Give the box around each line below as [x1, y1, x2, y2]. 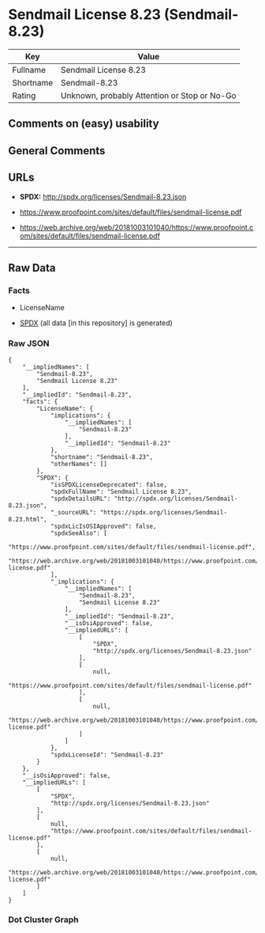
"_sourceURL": [50, 508, 97, 516]
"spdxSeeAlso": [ [50, 529, 108, 537]
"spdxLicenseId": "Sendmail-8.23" [50, 750, 164, 759]
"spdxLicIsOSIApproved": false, [50, 522, 157, 530]
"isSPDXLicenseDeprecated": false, [50, 480, 168, 488]
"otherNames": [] [50, 460, 108, 468]
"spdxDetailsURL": [50, 495, 111, 503]
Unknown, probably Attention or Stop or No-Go [60, 89, 237, 101]
